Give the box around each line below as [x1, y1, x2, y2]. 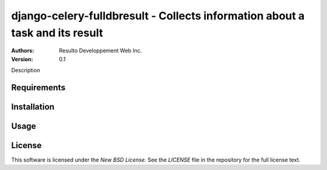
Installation [11, 102, 54, 112]
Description [11, 67, 41, 74]
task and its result [11, 26, 103, 39]
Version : [11, 55, 33, 63]
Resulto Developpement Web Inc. [59, 47, 142, 54]
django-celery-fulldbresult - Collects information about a [11, 9, 305, 22]
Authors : [11, 47, 35, 54]
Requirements [11, 82, 66, 93]
